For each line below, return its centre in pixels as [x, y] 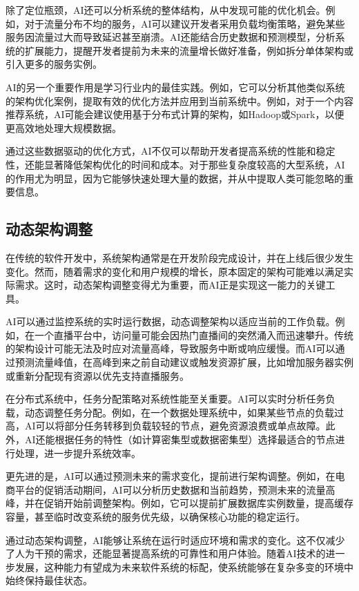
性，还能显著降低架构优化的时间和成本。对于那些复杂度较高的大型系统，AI [175, 164]
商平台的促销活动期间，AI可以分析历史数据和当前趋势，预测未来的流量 [166, 489]
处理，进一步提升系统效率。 [78, 453]
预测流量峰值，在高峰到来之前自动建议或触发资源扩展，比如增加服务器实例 [184, 362]
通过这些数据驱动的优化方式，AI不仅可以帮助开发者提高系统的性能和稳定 [171, 151]
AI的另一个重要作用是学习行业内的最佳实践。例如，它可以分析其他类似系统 [175, 87]
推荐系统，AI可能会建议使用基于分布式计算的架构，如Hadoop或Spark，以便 [175, 114]
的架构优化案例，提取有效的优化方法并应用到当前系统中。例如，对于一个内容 [179, 100]
